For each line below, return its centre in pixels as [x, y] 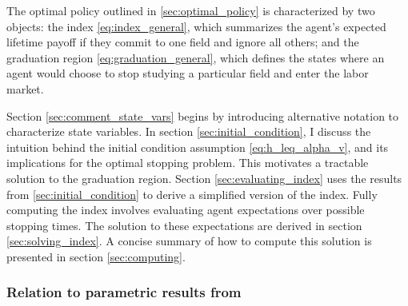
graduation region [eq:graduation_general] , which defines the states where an [196, 57]
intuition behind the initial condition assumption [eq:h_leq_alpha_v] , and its [198, 147]
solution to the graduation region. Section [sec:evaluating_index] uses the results [204, 178]
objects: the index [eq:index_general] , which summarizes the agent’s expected [196, 26]
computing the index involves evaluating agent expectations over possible [186, 210]
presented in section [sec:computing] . [96, 256]
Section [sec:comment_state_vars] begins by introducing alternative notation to [203, 115]
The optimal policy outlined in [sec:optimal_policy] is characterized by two [191, 10]
